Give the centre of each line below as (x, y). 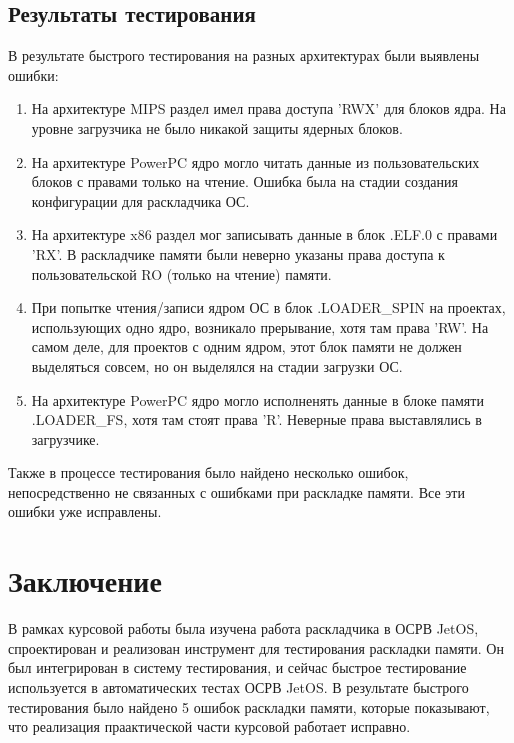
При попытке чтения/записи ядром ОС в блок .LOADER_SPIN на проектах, (268, 307)
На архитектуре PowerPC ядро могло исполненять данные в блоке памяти (257, 399)
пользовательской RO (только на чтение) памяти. (181, 273)
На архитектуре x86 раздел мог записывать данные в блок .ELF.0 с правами (264, 234)
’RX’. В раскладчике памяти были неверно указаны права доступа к (238, 253)
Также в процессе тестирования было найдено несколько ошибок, (208, 472)
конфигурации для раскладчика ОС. (140, 200)
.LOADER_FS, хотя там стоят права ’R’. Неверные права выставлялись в (256, 419)
